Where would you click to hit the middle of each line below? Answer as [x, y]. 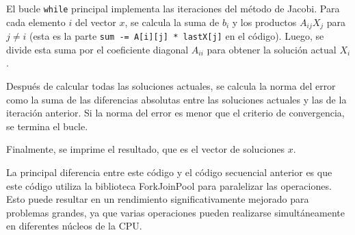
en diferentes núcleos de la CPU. [74, 226]
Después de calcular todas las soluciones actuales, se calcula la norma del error [171, 85]
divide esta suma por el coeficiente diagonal [97, 49]
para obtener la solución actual [272, 49]
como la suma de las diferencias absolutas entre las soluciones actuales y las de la [176, 99]
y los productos [264, 22]
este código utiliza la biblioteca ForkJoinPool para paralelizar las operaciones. [169, 185]
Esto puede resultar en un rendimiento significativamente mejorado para [158, 199]
